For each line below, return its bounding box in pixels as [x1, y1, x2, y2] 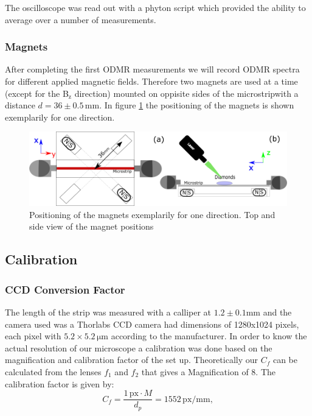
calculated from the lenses [5, 365, 102, 378]
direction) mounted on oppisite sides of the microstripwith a [74, 86, 299, 99]
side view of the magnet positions [29, 220, 154, 233]
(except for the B [5, 86, 69, 99]
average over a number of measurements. [5, 13, 156, 26]
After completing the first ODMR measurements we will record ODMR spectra [5, 63, 300, 76]
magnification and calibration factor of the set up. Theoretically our [5, 353, 258, 366]
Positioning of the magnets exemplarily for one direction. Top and [29, 208, 276, 220]
